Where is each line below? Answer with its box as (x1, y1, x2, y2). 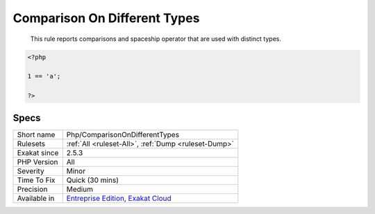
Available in (17, 193, 55, 203)
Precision (17, 184, 48, 194)
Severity (17, 166, 44, 176)
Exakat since (17, 148, 59, 157)
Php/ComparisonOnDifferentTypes (66, 130, 180, 139)
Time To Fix (17, 175, 56, 185)
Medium (66, 184, 94, 194)
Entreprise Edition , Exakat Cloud (66, 193, 172, 203)
